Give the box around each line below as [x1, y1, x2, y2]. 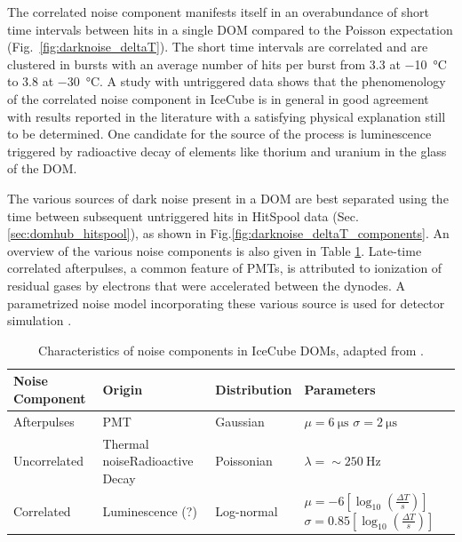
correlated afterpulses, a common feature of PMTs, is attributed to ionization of [7, 259, 442, 277]
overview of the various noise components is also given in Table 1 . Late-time [7, 241, 422, 259]
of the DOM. [7, 159, 77, 178]
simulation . [7, 311, 72, 330]
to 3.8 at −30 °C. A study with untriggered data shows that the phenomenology [7, 72, 446, 91]
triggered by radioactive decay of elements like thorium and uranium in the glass [7, 141, 447, 160]
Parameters [304, 380, 376, 399]
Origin [102, 380, 143, 399]
